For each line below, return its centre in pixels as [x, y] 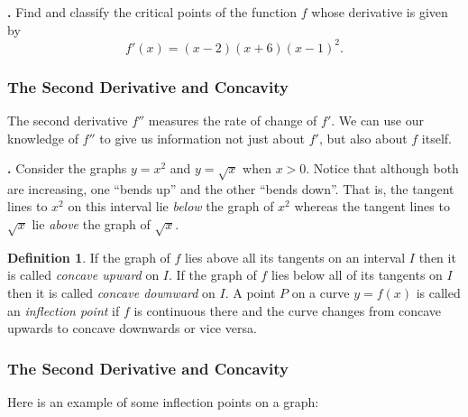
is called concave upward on [83, 275]
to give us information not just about [202, 138]
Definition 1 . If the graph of [89, 257]
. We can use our [378, 120]
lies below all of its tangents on [357, 275]
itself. [436, 138]
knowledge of [43, 138]
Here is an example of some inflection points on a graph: [163, 402]
